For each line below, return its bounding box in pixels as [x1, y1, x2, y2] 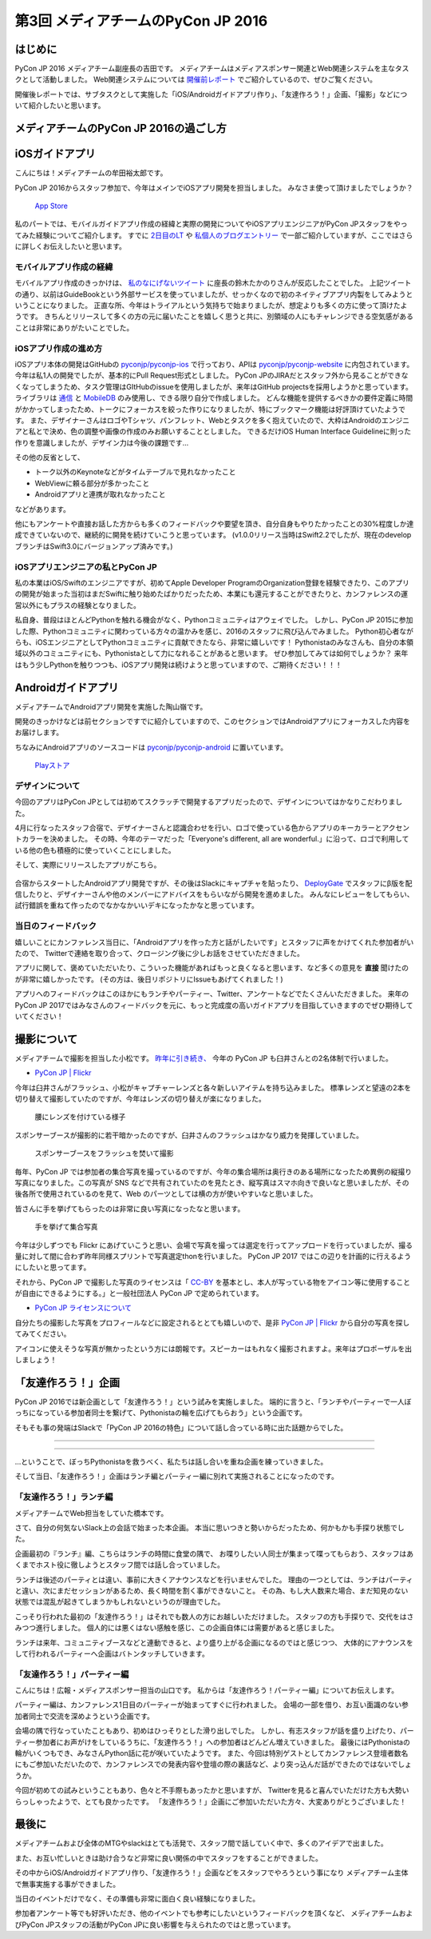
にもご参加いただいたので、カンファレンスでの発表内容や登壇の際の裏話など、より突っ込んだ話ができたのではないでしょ [14, 1760, 413, 1769]
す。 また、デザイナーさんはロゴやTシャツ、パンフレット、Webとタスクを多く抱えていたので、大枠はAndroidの [14, 415, 382, 425]
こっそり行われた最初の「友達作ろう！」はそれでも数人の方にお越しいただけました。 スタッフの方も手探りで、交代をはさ [14, 1612, 414, 1621]
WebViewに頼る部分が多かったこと [34, 478, 150, 488]
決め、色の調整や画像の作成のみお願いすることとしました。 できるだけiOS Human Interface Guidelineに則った [49, 426, 412, 436]
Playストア [34, 761, 70, 770]
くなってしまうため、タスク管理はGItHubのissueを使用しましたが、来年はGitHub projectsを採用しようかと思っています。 [14, 382, 413, 391]
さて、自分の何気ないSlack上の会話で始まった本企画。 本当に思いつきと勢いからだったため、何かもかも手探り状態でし [14, 1523, 405, 1533]
